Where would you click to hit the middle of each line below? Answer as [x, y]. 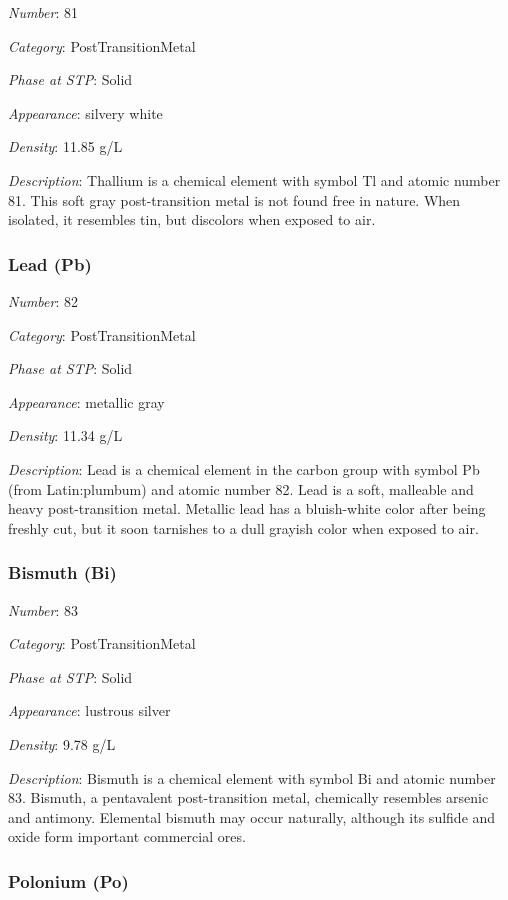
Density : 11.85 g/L [65, 146]
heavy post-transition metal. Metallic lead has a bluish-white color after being [247, 508]
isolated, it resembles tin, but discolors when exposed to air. [192, 219]
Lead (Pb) [50, 263]
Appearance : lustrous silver [89, 710]
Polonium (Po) [68, 880]
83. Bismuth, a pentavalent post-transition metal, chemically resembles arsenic [248, 797]
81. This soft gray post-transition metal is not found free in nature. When [234, 199]
